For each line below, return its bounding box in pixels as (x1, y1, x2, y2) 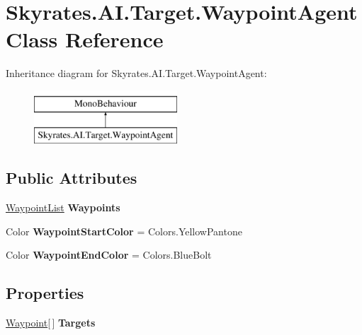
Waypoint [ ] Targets (6, 315, 96, 330)
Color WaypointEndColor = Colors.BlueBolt (6, 247, 212, 262)
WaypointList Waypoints (6, 200, 120, 215)
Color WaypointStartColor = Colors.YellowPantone (6, 223, 242, 238)
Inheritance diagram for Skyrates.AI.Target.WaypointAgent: (6, 66, 267, 81)
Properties (6, 282, 84, 304)
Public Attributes (6, 167, 137, 189)
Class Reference (6, 25, 164, 54)
